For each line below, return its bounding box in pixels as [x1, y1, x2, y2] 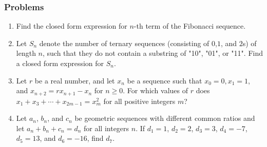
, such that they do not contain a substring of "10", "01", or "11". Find [43, 48, 263, 58]
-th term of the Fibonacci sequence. [133, 20, 246, 31]
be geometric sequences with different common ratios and [74, 113, 255, 123]
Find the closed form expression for [16, 20, 127, 31]
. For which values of [123, 85, 188, 96]
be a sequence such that [127, 75, 202, 86]
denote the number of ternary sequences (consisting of [39, 37, 209, 48]
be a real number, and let [34, 75, 115, 86]
